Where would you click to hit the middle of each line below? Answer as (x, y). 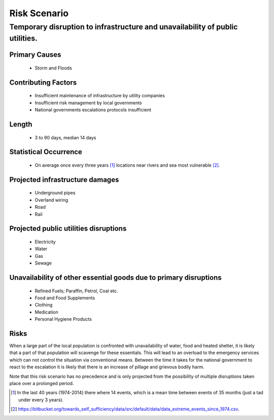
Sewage (43, 263)
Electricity (45, 242)
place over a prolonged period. (42, 384)
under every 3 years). (41, 400)
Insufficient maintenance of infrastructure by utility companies (100, 96)
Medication (46, 312)
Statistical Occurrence (46, 152)
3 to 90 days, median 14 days (65, 137)
